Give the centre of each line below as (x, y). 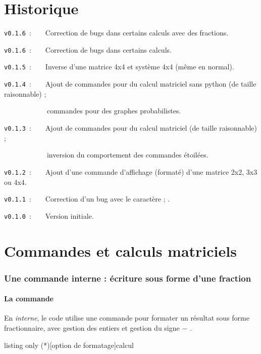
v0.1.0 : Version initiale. (49, 215)
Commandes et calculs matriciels (120, 250)
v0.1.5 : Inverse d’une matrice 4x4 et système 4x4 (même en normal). (119, 67)
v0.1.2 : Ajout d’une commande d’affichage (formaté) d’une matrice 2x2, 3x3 (131, 171)
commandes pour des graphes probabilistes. (114, 111)
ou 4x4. (15, 182)
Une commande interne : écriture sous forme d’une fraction (128, 278)
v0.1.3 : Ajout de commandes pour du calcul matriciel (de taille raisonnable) (130, 128)
